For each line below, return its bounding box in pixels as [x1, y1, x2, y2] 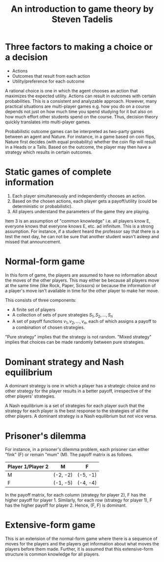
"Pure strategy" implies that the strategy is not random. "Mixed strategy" [5, 334, 152, 340]
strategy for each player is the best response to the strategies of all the [5, 408, 148, 414]
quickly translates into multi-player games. [5, 119, 91, 125]
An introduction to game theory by [10, 3, 154, 15]
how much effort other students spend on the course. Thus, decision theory [5, 113, 158, 119]
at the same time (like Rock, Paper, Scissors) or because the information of [5, 282, 156, 288]
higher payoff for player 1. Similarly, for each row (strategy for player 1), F [5, 497, 153, 503]
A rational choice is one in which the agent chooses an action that [5, 88, 138, 93]
